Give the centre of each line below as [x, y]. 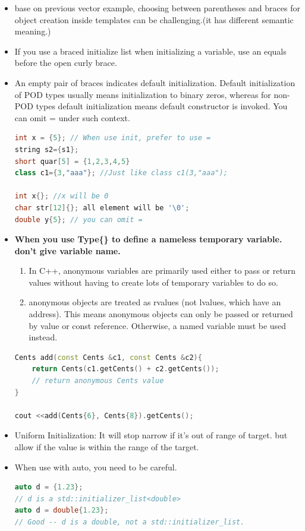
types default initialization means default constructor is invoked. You [162, 106]
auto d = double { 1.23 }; [62, 511]
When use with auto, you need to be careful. [96, 467]
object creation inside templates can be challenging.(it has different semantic [154, 19]
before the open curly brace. [66, 63]
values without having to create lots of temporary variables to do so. [153, 282]
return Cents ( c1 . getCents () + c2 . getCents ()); [125, 369]
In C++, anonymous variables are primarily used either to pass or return [162, 271]
